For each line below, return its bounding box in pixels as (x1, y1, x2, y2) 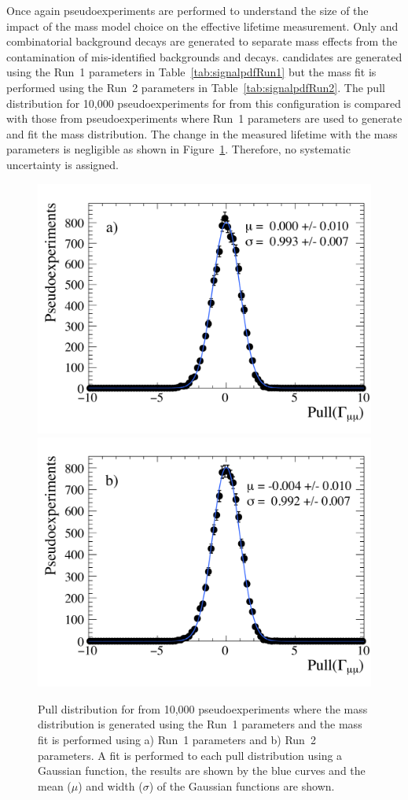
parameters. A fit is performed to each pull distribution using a (38, 747, 343, 763)
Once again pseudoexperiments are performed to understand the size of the (6, 2, 369, 18)
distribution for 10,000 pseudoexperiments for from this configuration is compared (6, 94, 401, 111)
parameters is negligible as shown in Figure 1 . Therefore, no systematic (6, 141, 351, 157)
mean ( (38, 777, 72, 794)
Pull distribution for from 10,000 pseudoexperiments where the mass (38, 700, 368, 717)
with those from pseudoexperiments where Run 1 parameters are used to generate (6, 110, 402, 127)
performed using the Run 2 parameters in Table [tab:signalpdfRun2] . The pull (6, 79, 385, 95)
